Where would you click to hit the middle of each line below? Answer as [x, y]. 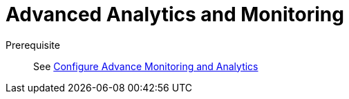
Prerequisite [33, 45]
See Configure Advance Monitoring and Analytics [146, 66]
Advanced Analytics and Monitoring [175, 14]
